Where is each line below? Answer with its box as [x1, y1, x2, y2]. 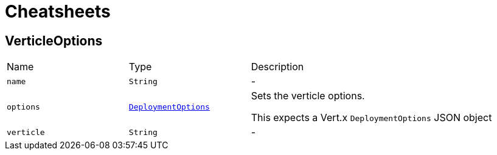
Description [251, 61, 304, 73]
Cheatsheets [5, 1, 111, 22]
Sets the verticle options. [251, 90, 365, 102]
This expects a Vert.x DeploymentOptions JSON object [251, 111, 492, 124]
